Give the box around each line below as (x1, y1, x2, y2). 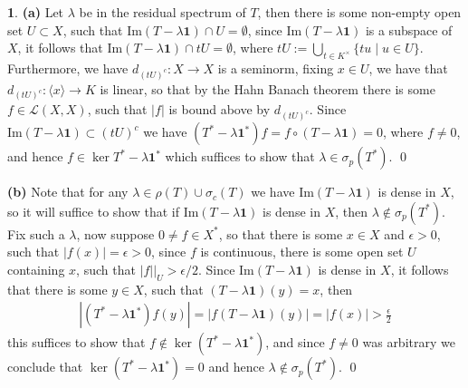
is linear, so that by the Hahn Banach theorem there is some (100, 79, 435, 98)
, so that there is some (218, 224, 343, 243)
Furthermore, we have (7, 58, 129, 77)
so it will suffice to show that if (7, 201, 179, 220)
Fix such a (7, 224, 65, 243)
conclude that (7, 357, 83, 376)
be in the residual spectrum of (79, 3, 246, 21)
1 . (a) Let (7, 3, 64, 21)
